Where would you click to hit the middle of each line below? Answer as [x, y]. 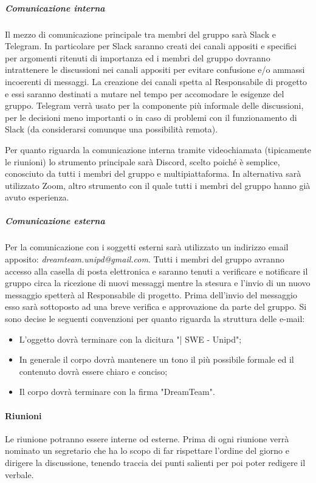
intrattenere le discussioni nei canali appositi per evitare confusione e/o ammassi [155, 70]
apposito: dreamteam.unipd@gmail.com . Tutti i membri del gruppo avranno [145, 259]
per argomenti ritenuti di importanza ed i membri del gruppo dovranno [138, 57]
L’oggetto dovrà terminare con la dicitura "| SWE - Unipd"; [130, 339]
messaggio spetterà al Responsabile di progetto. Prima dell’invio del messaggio [151, 294]
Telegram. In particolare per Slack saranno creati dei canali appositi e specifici [151, 46]
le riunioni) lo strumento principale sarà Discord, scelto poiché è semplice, [143, 161]
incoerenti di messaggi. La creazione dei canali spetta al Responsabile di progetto [156, 81]
